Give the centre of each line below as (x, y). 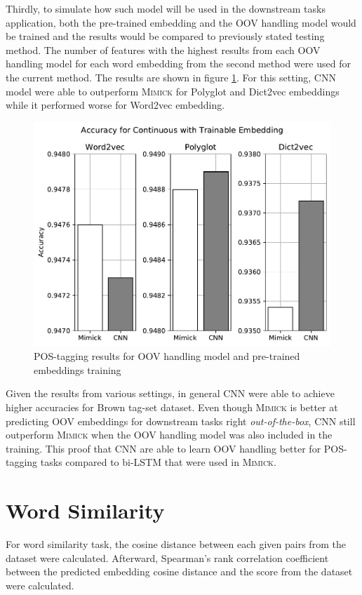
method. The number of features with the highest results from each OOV (163, 49)
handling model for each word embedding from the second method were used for (178, 63)
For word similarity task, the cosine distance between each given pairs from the (176, 544)
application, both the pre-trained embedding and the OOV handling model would (181, 22)
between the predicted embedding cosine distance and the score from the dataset (179, 571)
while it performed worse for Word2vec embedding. (115, 105)
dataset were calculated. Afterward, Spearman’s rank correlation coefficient (167, 557)
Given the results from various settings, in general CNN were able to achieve (170, 393)
